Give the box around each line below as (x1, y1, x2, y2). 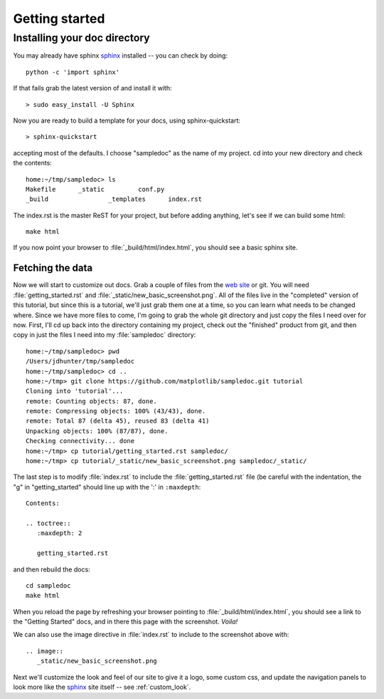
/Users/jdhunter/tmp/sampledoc (26, 357, 135, 366)
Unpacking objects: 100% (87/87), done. (26, 427, 169, 435)
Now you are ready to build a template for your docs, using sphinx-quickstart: (13, 116, 241, 125)
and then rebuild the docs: (13, 565, 90, 574)
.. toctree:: (26, 519, 71, 527)
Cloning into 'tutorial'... (26, 387, 124, 395)
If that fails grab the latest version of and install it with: (13, 84, 172, 93)
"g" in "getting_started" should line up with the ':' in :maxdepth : (13, 482, 201, 491)
